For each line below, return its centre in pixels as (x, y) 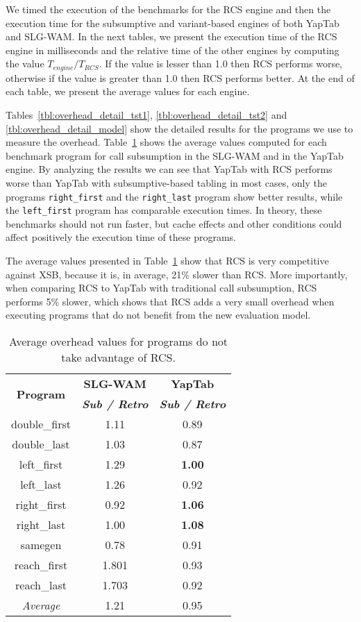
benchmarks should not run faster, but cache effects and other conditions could (174, 223)
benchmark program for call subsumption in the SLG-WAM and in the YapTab (175, 155)
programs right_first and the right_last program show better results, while (174, 196)
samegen (41, 545)
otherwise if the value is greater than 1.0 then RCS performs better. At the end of (180, 77)
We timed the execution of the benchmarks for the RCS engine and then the (168, 9)
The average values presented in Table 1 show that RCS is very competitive (167, 261)
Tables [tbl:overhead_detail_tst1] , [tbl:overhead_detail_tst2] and (146, 115)
